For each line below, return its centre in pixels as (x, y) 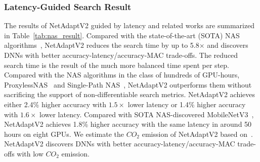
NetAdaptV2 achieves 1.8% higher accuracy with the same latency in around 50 (128, 124)
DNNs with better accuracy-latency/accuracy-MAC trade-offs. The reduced (121, 55)
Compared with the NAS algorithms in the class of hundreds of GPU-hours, (122, 75)
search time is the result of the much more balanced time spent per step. (117, 65)
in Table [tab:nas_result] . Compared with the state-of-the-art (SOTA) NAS (122, 35)
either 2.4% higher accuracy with (55, 104)
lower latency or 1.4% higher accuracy (187, 104)
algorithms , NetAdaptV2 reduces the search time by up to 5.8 (102, 45)
